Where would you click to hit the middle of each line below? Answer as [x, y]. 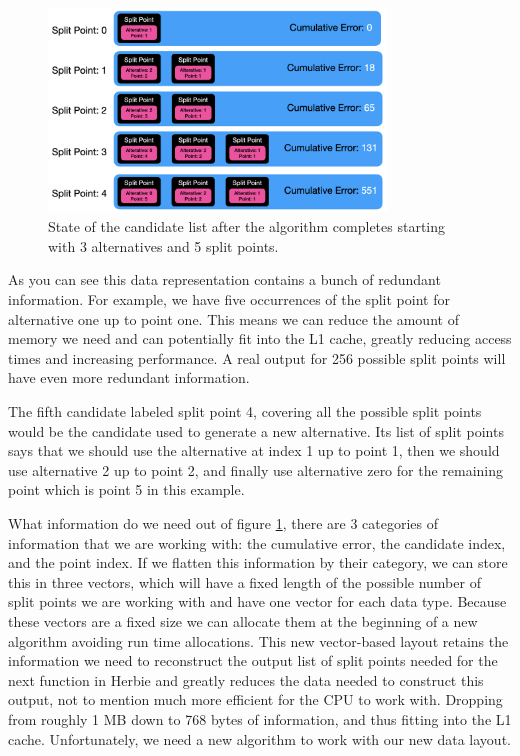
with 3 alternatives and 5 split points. [163, 245]
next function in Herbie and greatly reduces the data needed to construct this [246, 679]
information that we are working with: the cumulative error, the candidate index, [257, 542]
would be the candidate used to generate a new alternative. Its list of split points [256, 430]
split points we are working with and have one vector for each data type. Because [257, 601]
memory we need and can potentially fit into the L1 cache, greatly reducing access [260, 338]
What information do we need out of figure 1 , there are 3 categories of [223, 523]
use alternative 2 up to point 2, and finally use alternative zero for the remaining [256, 469]
